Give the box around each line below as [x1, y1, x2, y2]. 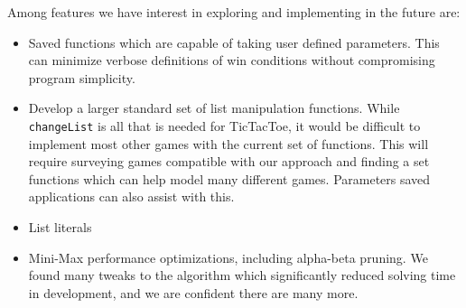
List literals [28, 218, 92, 236]
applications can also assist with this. [28, 187, 235, 206]
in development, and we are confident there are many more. [28, 283, 359, 302]
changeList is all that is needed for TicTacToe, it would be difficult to [28, 116, 421, 135]
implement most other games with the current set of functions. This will [28, 134, 429, 153]
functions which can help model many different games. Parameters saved [28, 169, 431, 188]
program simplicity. [28, 68, 135, 87]
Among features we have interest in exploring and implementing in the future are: [7, 3, 461, 21]
